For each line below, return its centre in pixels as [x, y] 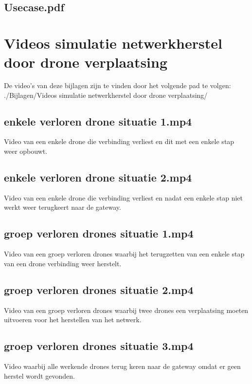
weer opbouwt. [26, 151]
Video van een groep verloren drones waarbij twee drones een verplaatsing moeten [126, 310]
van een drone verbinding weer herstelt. [63, 263]
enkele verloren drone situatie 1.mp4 [98, 121]
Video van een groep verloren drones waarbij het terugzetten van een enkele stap [124, 254]
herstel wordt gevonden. [39, 375]
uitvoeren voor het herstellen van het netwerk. [73, 320]
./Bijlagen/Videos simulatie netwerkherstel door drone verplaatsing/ [106, 95]
